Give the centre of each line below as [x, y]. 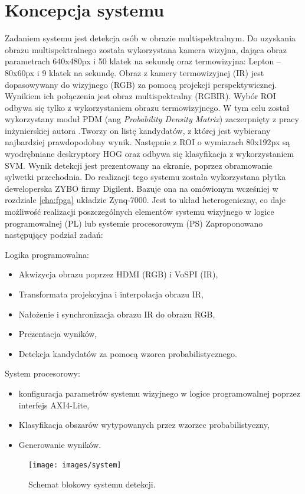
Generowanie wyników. [60, 444]
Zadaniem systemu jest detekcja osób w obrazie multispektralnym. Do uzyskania [150, 38]
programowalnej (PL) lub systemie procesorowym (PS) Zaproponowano [134, 223]
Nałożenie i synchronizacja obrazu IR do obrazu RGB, [117, 314]
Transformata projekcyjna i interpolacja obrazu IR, [111, 294]
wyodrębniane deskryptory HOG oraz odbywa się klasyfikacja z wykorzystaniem [150, 154]
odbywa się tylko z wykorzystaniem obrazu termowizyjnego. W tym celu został [147, 107]
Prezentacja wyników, [58, 334]
